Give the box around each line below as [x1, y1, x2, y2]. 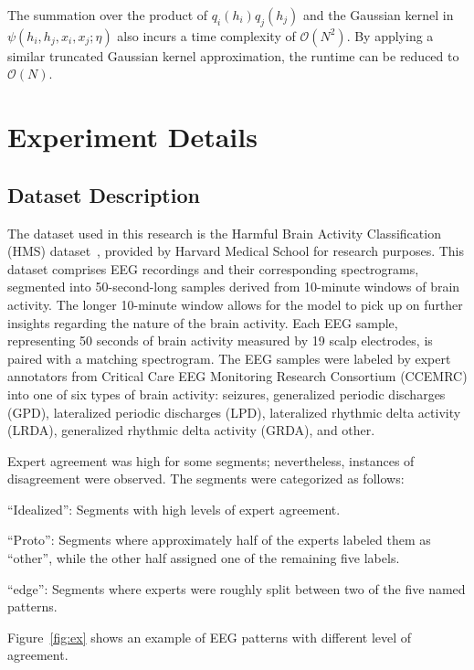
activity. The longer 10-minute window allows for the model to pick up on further [7, 294, 463, 314]
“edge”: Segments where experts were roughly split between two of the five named [7, 579, 466, 598]
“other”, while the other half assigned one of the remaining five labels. [7, 548, 400, 568]
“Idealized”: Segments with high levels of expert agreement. [7, 499, 341, 518]
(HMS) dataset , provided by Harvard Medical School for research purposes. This [7, 241, 465, 261]
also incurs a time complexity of [117, 26, 296, 45]
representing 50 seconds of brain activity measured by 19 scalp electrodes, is [7, 331, 433, 350]
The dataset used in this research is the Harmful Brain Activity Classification [7, 223, 441, 242]
